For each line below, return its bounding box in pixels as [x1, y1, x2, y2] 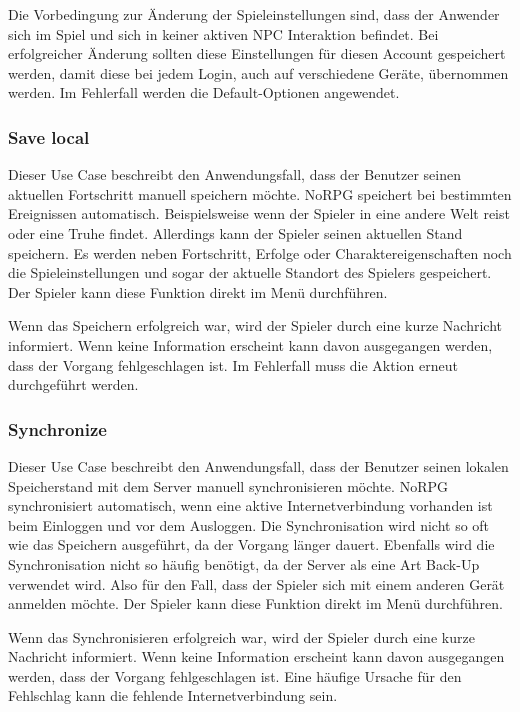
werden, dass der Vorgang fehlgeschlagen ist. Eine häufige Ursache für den [8, 665, 462, 686]
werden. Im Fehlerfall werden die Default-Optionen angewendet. [8, 82, 400, 103]
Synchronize [8, 416, 107, 441]
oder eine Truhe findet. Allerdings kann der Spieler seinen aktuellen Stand [8, 222, 463, 243]
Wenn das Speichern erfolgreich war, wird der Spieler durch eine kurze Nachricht [8, 315, 502, 336]
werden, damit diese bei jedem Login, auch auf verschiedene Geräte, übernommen [8, 62, 509, 83]
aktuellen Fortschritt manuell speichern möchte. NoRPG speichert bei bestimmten [8, 183, 512, 204]
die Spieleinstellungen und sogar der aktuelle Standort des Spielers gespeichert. [8, 262, 492, 283]
